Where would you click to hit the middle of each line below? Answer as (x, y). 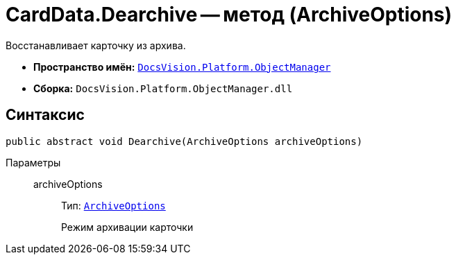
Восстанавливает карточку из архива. (96, 45)
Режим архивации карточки (127, 227)
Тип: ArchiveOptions (113, 205)
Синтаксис (45, 115)
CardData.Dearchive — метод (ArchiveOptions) (229, 15)
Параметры (33, 162)
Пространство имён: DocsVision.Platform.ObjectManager (182, 67)
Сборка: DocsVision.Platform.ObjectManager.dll (163, 88)
